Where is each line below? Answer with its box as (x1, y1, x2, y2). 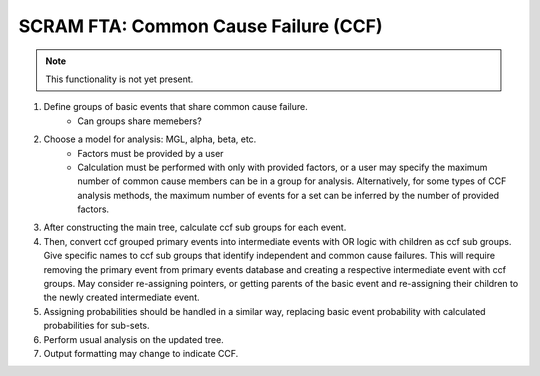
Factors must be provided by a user (77, 147, 224, 159)
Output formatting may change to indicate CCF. (43, 347, 239, 359)
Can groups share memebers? (77, 115, 202, 127)
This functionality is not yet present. (45, 73, 194, 85)
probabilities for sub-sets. (43, 320, 150, 332)
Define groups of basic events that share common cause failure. (43, 101, 309, 113)
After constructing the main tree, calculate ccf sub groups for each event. (43, 221, 347, 234)
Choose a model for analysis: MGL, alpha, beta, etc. (43, 133, 257, 145)
